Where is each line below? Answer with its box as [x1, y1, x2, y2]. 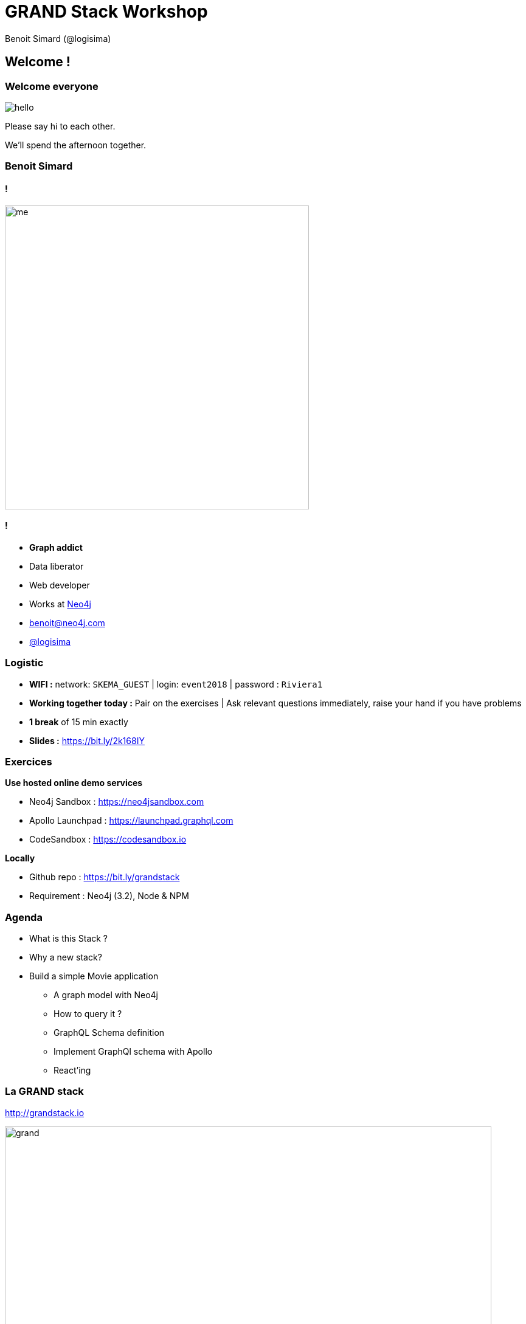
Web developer [29, 579, 90, 590]
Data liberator [29, 560, 84, 571]
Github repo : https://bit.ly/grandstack [29, 872, 180, 883]
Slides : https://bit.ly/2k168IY [29, 735, 145, 746]
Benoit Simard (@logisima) [5, 33, 111, 44]
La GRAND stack [5, 1085, 84, 1098]
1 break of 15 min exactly [29, 716, 128, 727]
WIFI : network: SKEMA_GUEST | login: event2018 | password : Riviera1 [29, 678, 323, 689]
